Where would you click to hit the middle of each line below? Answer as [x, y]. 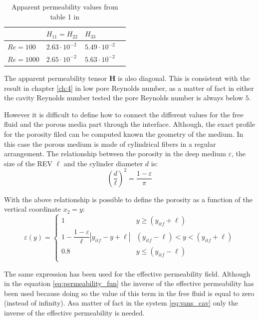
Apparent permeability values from [65, 6]
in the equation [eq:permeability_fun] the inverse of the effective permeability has [129, 283]
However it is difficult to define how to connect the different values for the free [124, 114]
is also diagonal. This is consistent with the [184, 78]
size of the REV [28, 163]
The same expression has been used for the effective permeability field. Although [127, 273]
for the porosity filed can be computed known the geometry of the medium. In [124, 134]
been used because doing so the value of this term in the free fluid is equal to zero [129, 293]
